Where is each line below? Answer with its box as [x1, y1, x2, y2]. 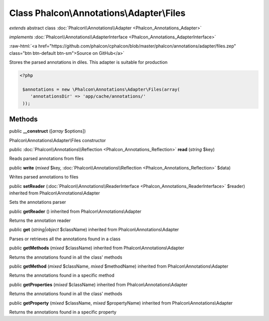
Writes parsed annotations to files [9, 174, 79, 180]
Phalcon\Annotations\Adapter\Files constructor [9, 137, 106, 143]
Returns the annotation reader [9, 217, 71, 224]
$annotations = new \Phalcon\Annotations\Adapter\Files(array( [22, 86, 180, 92]
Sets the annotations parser [9, 199, 66, 205]
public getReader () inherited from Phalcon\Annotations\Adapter [9, 208, 141, 214]
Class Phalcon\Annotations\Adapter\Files [9, 7, 186, 18]
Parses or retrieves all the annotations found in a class [9, 236, 121, 242]
